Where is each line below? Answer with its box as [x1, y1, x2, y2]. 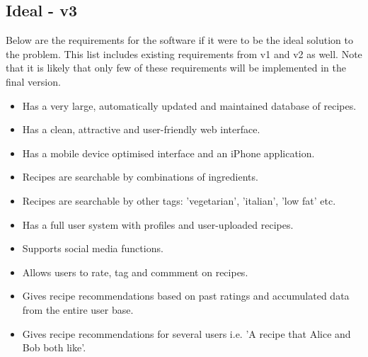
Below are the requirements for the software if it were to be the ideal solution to [6, 33, 353, 47]
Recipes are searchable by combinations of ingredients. [22, 169, 258, 184]
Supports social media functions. [22, 241, 163, 256]
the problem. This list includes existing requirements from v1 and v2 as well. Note [6, 46, 362, 61]
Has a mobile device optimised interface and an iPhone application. [22, 145, 315, 160]
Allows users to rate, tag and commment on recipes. [22, 264, 248, 279]
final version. [6, 74, 61, 89]
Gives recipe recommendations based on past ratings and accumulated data [22, 288, 350, 303]
